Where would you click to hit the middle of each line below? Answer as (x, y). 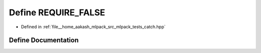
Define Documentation (44, 40)
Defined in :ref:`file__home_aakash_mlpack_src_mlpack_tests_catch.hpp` (93, 27)
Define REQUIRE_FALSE (57, 12)
